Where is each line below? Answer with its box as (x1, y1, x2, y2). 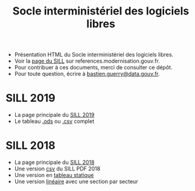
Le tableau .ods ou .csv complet (14, 117, 95, 125)
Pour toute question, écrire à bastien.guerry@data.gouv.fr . (14, 70, 161, 78)
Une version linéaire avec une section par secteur (14, 178, 138, 185)
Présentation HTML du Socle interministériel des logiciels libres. (14, 51, 173, 58)
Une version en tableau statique (14, 172, 94, 179)
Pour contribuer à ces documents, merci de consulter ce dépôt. (14, 64, 173, 71)
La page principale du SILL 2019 (14, 111, 95, 119)
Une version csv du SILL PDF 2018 (14, 165, 101, 172)
